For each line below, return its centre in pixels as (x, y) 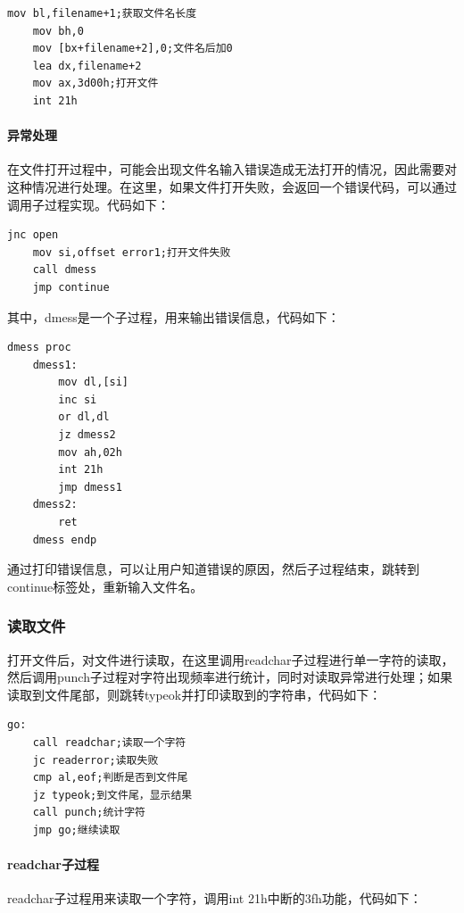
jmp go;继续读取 (76, 830)
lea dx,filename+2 (87, 66)
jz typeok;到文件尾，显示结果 (112, 795)
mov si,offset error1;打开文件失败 (132, 252)
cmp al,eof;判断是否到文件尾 (110, 778)
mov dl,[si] (94, 382)
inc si (78, 399)
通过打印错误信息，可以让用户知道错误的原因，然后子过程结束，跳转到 (213, 569)
